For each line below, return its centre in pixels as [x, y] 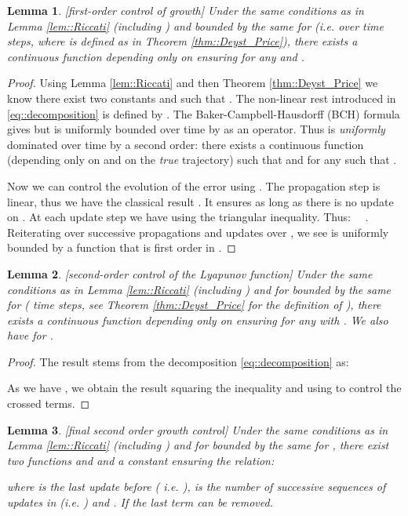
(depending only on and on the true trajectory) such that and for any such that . [202, 160]
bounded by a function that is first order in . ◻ [122, 247]
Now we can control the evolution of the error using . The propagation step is [194, 185]
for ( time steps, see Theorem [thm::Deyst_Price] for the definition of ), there [194, 305]
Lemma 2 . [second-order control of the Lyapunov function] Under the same [190, 273]
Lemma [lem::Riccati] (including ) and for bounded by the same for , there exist [198, 445]
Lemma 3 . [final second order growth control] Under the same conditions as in [198, 429]
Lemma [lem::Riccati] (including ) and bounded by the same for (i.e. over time [195, 25]
